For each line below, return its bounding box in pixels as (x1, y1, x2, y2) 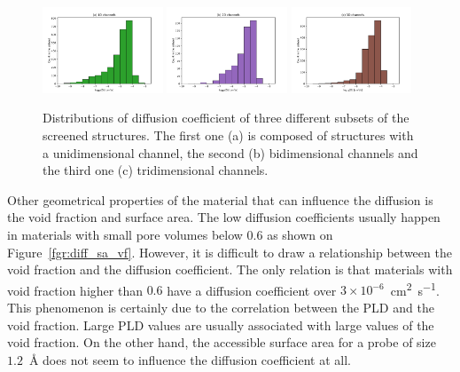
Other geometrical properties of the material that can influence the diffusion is (7, 190, 433, 209)
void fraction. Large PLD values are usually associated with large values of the (7, 315, 434, 334)
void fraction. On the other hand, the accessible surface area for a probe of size (7, 333, 436, 352)
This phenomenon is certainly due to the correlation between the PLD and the (7, 298, 434, 317)
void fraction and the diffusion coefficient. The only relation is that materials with (7, 260, 453, 279)
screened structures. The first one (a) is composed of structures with (43, 126, 414, 145)
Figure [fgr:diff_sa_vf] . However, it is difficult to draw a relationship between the (7, 242, 452, 261)
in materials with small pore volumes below (7, 226, 243, 243)
